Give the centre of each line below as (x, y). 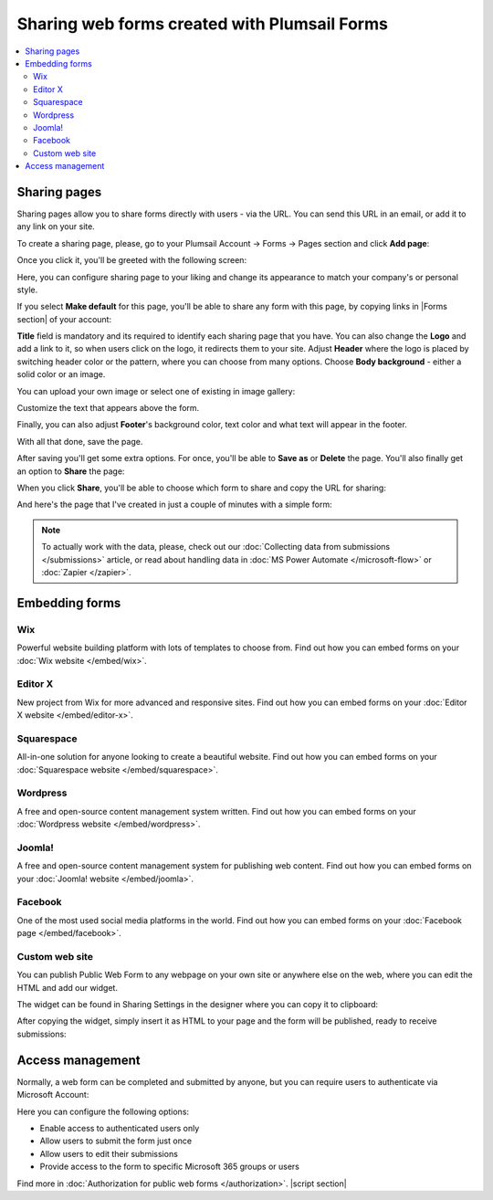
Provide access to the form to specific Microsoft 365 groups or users (170, 1167)
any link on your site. (56, 226)
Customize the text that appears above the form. (108, 408)
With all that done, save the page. (80, 441)
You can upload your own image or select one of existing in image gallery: (156, 391)
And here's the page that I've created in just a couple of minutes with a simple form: (174, 505)
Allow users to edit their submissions (109, 1153)
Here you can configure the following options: (103, 1111)
